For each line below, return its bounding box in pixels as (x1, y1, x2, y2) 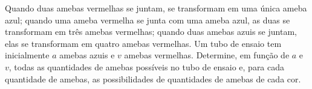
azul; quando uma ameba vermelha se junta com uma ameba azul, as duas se (5, 13, 290, 26)
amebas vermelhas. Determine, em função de (124, 49, 290, 61)
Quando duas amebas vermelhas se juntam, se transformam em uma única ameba (5, 2, 307, 14)
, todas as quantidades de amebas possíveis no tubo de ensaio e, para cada (8, 60, 285, 73)
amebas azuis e (59, 49, 115, 61)
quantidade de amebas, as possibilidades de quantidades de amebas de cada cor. (5, 72, 301, 85)
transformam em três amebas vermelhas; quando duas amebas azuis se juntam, (5, 25, 297, 38)
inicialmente (5, 49, 50, 61)
